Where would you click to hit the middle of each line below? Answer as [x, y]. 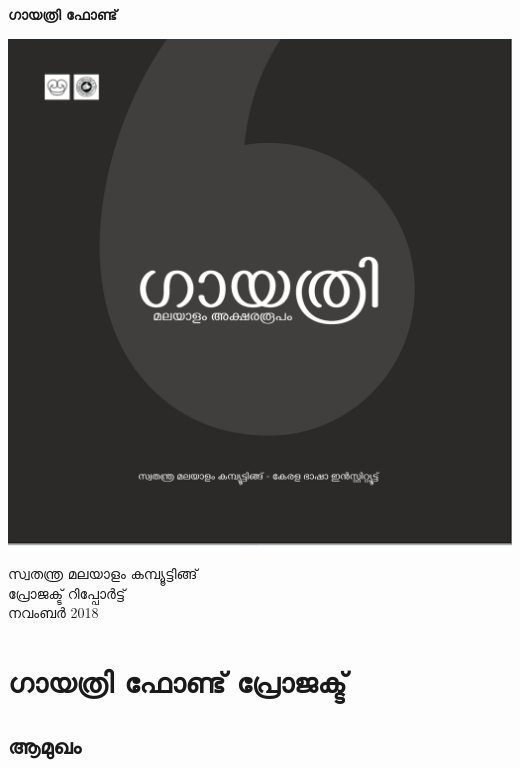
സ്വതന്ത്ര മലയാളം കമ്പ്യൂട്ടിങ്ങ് [103, 573]
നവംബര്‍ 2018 [53, 612]
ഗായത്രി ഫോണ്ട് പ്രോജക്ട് [177, 681]
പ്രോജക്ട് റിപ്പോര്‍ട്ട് [67, 592]
